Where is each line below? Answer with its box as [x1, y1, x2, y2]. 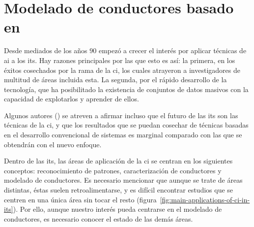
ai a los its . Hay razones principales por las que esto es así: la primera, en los [4, 55, 235, 65]
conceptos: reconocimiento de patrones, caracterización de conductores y [4, 165, 222, 175]
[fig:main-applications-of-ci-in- [160, 194, 250, 204]
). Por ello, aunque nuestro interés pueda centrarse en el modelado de [13, 204, 222, 214]
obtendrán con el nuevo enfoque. [4, 139, 102, 149]
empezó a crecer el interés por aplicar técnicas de [98, 45, 247, 56]
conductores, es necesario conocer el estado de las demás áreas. [4, 213, 193, 224]
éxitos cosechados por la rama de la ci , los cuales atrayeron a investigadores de [4, 65, 240, 75]
